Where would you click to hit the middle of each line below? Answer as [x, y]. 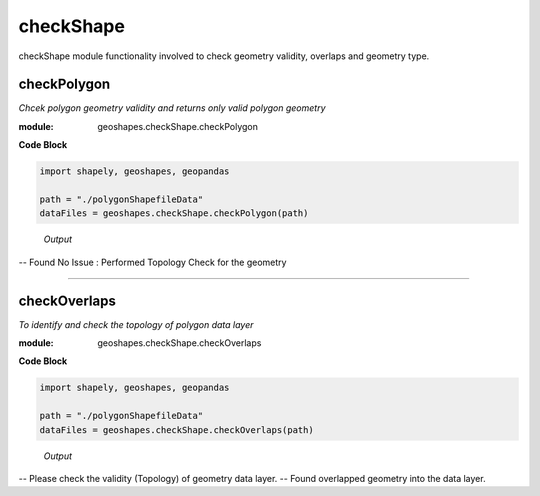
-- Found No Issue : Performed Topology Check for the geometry [152, 262]
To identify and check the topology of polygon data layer [136, 324]
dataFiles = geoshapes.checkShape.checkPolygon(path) [174, 213]
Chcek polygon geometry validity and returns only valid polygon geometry [172, 108]
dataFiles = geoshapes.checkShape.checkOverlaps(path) [176, 429]
